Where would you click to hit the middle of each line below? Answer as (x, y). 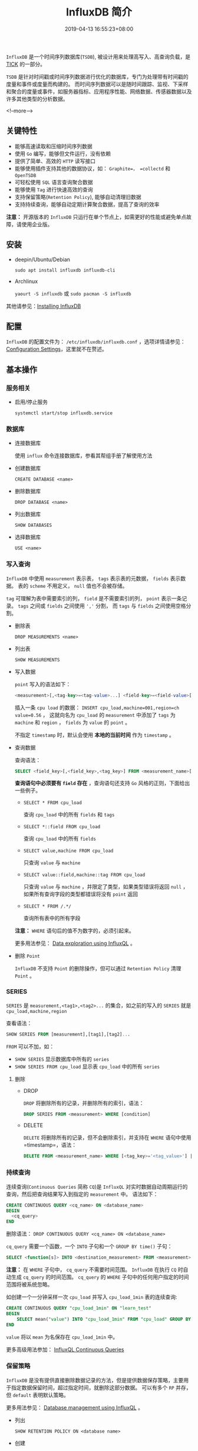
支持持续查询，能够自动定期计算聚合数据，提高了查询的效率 (87, 204)
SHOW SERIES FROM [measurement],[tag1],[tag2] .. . (68, 1034)
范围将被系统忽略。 (29, 1284)
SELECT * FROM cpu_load (53, 803)
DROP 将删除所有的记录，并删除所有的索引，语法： (84, 1103)
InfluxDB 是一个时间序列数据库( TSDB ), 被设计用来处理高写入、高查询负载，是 (98, 56)
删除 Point (27, 956)
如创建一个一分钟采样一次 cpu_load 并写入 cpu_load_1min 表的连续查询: (92, 1297)
